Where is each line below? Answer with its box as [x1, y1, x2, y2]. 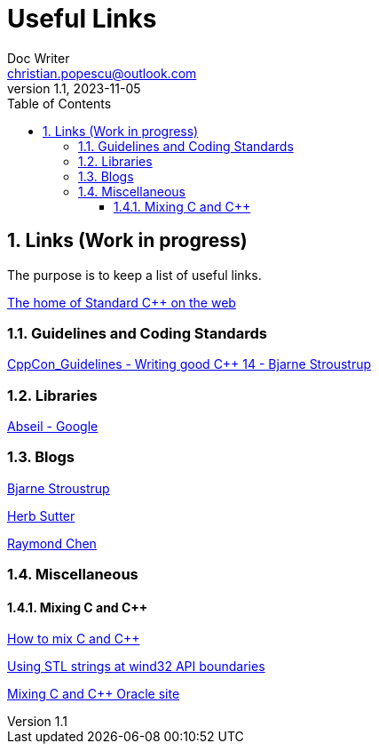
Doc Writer [7, 50, 70, 66]
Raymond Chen [7, 535, 97, 551]
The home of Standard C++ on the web [7, 294, 236, 310]
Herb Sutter [7, 507, 75, 523]
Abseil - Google [7, 419, 99, 435]
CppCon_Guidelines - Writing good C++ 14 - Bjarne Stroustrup [7, 356, 372, 372]
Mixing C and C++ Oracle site [7, 686, 180, 702]
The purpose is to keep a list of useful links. [7, 267, 262, 283]
